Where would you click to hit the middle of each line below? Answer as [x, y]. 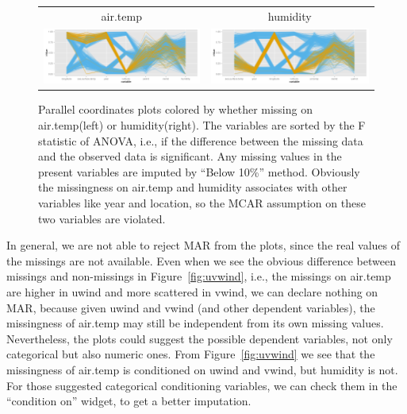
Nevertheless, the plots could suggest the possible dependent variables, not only [200, 338]
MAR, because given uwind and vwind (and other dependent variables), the [191, 307]
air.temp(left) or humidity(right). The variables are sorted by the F [202, 125]
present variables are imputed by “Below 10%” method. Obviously [199, 171]
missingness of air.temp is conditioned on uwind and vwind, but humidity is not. [202, 369]
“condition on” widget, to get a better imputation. [129, 401]
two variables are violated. [102, 218]
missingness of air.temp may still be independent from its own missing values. [195, 323]
